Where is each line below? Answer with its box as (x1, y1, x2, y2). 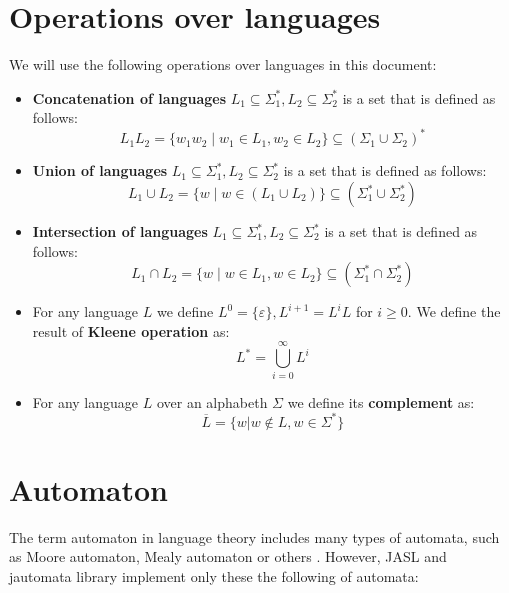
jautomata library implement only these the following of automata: (9, 565, 419, 586)
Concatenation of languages (32, 87, 227, 108)
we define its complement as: (287, 391, 475, 412)
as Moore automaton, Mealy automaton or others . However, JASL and (9, 546, 447, 567)
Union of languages (32, 160, 168, 181)
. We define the (407, 301, 501, 322)
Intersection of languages (32, 221, 208, 241)
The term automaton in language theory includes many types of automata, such (9, 526, 500, 547)
